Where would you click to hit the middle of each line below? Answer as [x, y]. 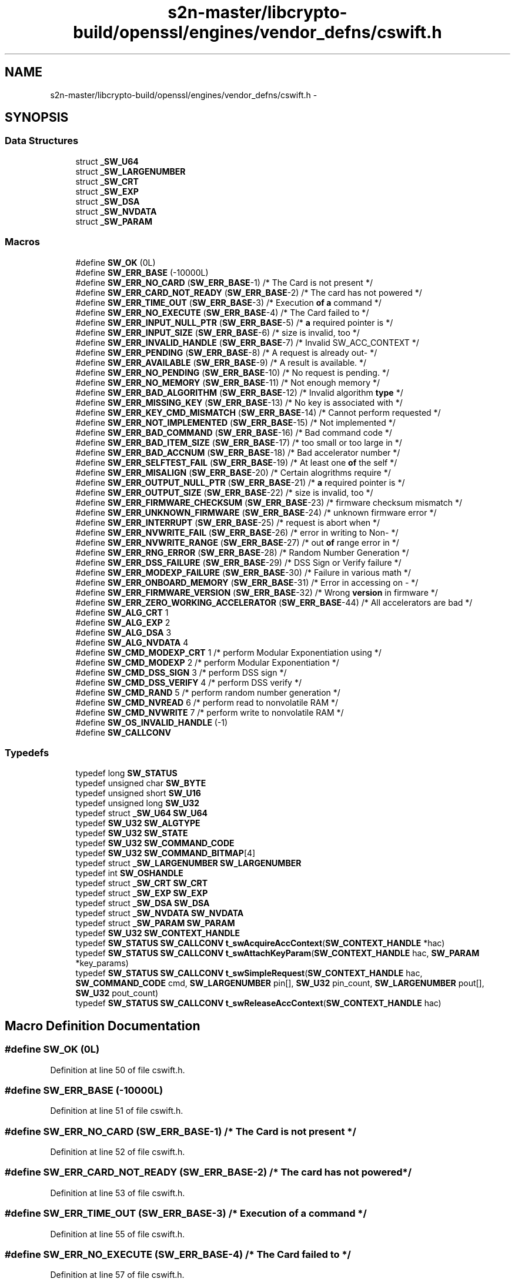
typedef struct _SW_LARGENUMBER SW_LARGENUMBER [188, 863]
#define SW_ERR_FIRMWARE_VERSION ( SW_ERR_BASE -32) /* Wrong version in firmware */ [257, 592]
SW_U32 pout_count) [117, 993]
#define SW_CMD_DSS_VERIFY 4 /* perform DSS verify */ [188, 682]
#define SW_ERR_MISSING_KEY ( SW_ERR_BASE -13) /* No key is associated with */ [239, 402]
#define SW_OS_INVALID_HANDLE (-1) [152, 722]
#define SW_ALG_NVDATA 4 [132, 642]
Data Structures [42, 141]
